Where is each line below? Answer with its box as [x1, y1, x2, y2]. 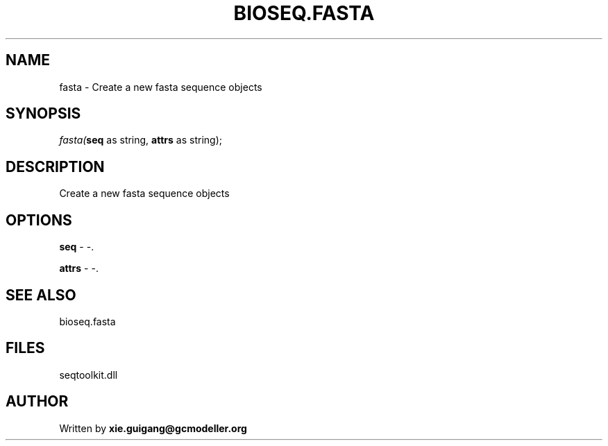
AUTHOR [6, 393, 69, 411]
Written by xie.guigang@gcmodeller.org [59, 422, 247, 434]
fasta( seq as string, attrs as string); [59, 134, 222, 146]
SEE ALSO [6, 286, 76, 304]
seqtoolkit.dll [59, 368, 118, 381]
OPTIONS [6, 211, 72, 229]
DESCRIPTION [6, 157, 105, 175]
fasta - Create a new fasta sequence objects [59, 80, 262, 93]
